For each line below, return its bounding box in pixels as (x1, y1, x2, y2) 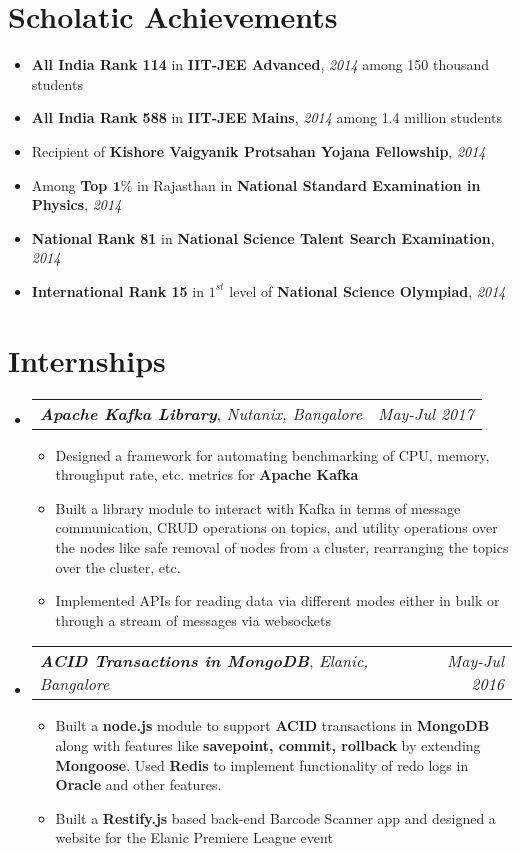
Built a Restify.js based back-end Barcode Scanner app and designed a (55, 807, 496, 828)
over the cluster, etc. (55, 556, 181, 577)
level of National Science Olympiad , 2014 (229, 280, 506, 301)
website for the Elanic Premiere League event (55, 827, 333, 848)
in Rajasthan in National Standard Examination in (137, 174, 481, 195)
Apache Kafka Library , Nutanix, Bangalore (39, 401, 363, 425)
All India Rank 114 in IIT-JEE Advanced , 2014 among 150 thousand (31, 54, 490, 75)
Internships (8, 339, 166, 380)
